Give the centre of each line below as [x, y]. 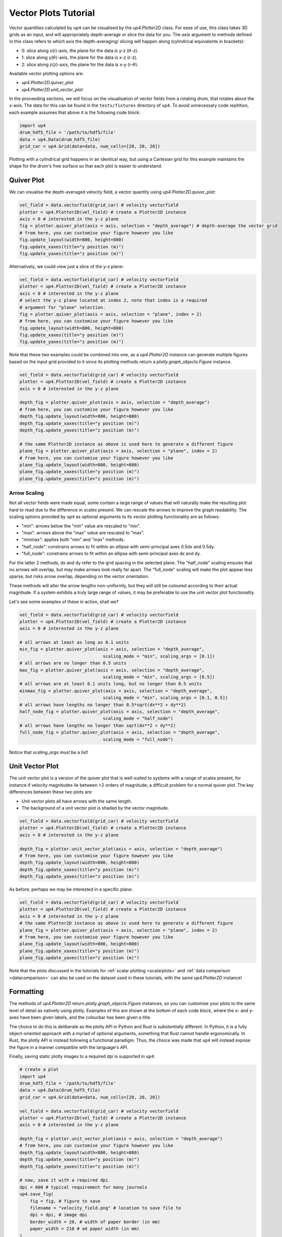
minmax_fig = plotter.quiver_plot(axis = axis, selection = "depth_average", [116, 691]
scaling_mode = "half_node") [138, 718]
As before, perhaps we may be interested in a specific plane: [71, 889]
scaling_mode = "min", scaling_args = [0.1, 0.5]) [165, 698]
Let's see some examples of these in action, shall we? [64, 602]
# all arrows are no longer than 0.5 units [73, 663]
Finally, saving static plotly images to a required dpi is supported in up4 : [82, 1056]
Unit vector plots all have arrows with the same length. [77, 801]
